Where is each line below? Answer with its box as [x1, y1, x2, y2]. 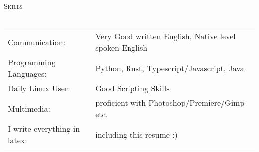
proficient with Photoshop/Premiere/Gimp [95, 97, 245, 109]
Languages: [8, 68, 47, 80]
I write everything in [8, 123, 80, 135]
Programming [8, 56, 56, 68]
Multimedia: [8, 102, 50, 114]
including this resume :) [95, 128, 178, 140]
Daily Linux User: [8, 82, 70, 94]
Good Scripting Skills [95, 82, 170, 94]
